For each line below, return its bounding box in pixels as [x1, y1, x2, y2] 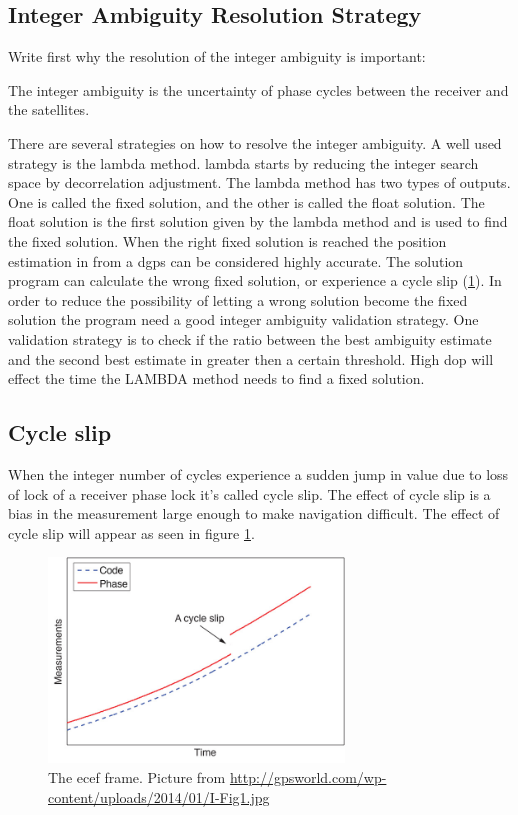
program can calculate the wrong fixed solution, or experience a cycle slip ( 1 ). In [8, 270, 502, 291]
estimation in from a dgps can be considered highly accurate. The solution [8, 250, 464, 271]
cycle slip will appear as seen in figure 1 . [8, 522, 255, 543]
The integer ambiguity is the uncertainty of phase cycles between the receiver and [8, 79, 509, 100]
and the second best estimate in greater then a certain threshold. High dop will [8, 348, 494, 369]
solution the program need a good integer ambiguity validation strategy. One [8, 309, 479, 330]
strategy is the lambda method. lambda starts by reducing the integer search [8, 152, 479, 173]
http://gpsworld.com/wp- [229, 766, 387, 787]
